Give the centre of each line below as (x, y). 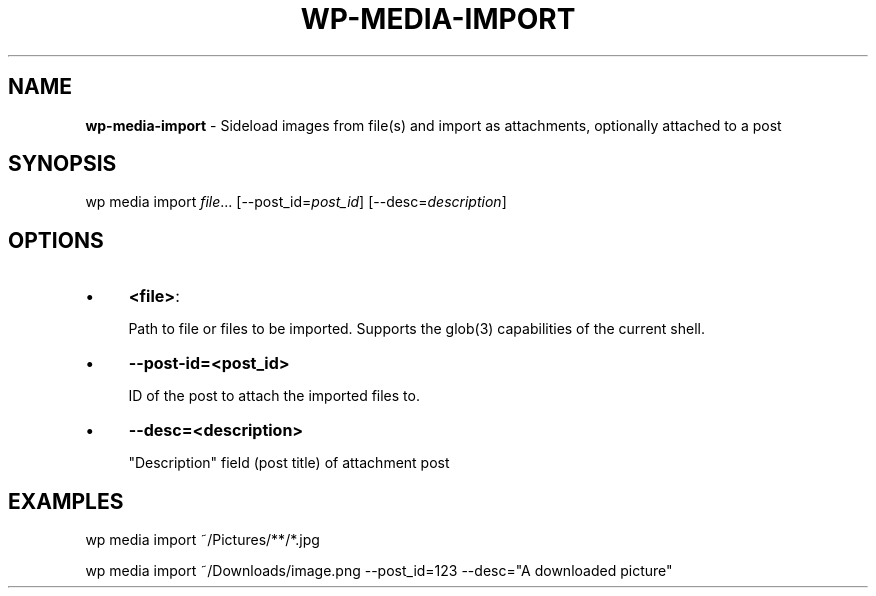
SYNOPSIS (62, 164)
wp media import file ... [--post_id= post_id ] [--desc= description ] (296, 202)
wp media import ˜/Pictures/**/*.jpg (202, 540)
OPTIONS (56, 240)
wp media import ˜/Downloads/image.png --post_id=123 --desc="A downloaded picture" (379, 571)
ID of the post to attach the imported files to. (274, 396)
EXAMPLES (66, 501)
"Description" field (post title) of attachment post (289, 463)
